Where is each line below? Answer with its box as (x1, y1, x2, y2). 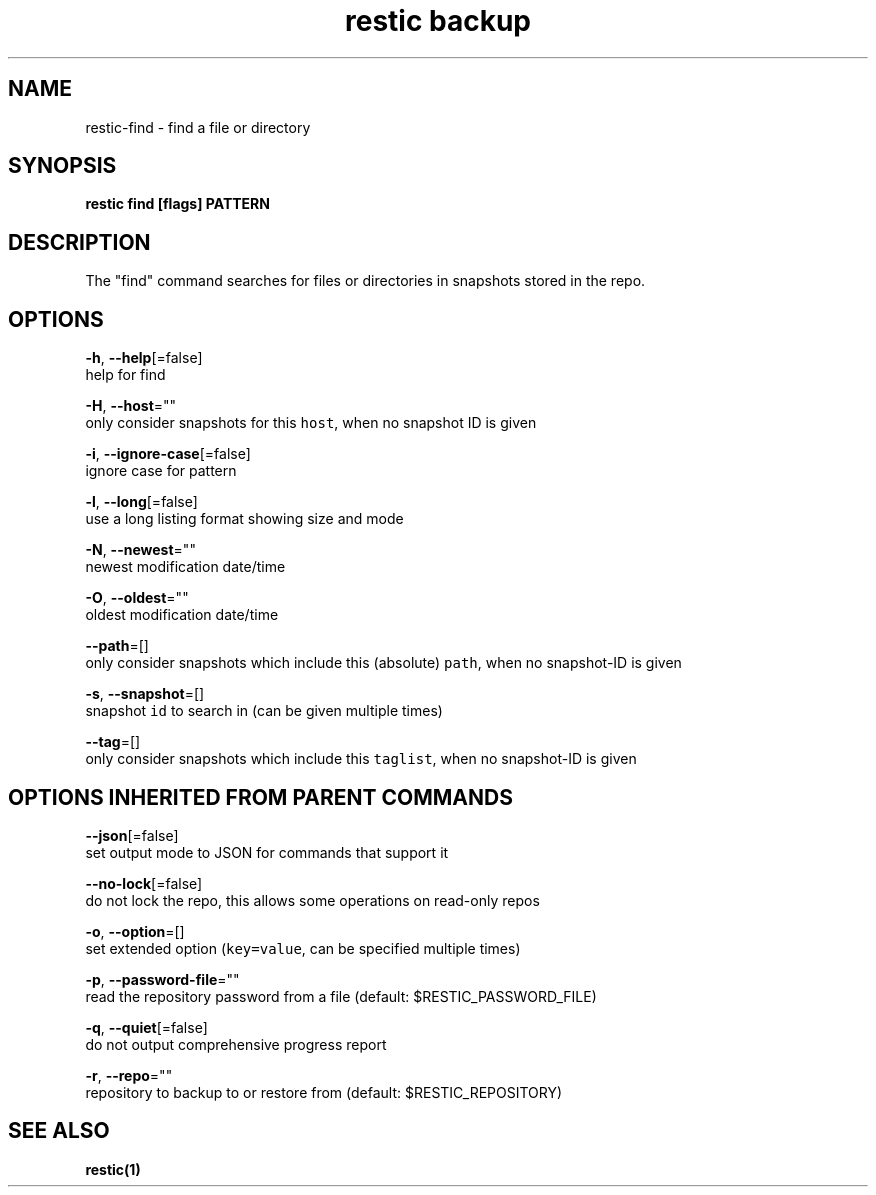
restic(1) (85, 1160, 141, 1178)
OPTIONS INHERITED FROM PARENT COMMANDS (8, 784, 513, 810)
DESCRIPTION (8, 229, 151, 255)
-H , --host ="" (85, 397, 177, 415)
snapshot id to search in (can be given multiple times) (85, 702, 443, 720)
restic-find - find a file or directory (85, 118, 311, 136)
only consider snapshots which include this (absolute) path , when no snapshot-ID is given (85, 654, 682, 672)
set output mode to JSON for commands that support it (85, 843, 449, 861)
